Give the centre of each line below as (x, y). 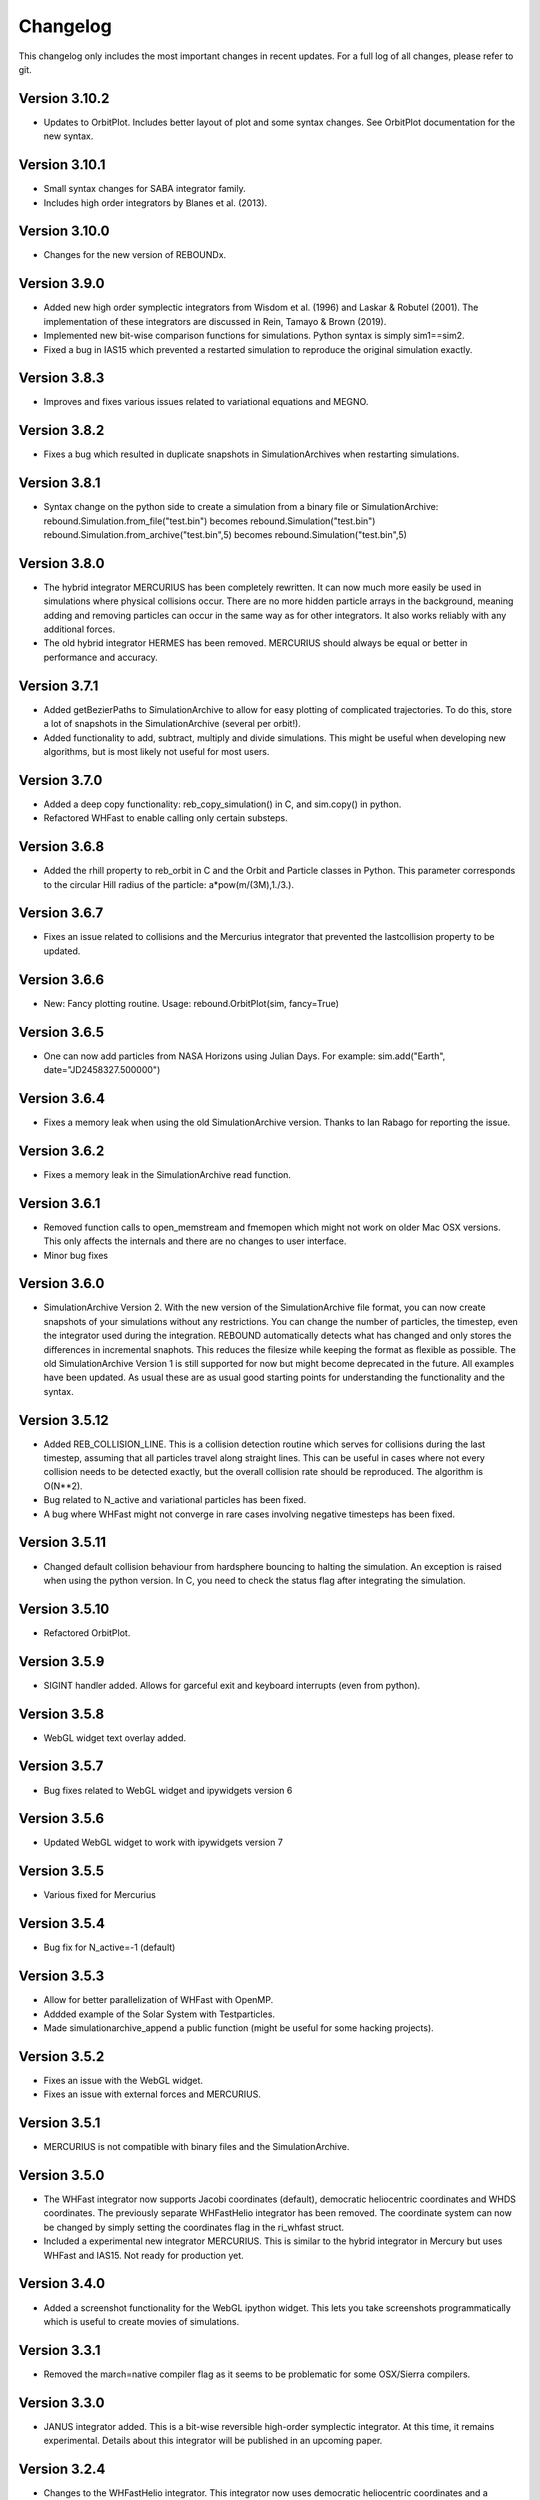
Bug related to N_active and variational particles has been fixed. (175, 1500)
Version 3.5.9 (61, 1661)
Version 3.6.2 (61, 1150)
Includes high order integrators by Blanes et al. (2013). (155, 202)
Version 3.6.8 (61, 846)
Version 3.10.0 (64, 231)
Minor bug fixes (76, 1255)
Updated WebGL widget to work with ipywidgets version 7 (163, 1842)
